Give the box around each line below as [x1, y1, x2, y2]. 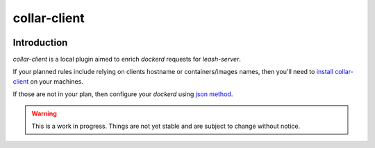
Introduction [12, 37, 68, 48]
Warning [31, 109, 57, 118]
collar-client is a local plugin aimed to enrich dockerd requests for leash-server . [12, 55, 241, 64]
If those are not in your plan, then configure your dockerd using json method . [12, 90, 233, 98]
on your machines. [30, 77, 83, 86]
